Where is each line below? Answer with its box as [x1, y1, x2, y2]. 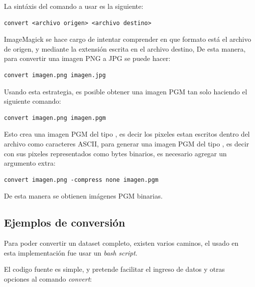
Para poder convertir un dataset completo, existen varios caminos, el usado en [4, 238, 239, 248]
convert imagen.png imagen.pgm [4, 114, 106, 121]
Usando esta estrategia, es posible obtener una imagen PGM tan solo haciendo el [4, 86, 247, 96]
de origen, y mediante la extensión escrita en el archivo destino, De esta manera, [4, 43, 246, 54]
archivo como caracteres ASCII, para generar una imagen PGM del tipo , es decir [4, 138, 249, 148]
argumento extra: [4, 158, 56, 168]
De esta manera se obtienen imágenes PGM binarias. [4, 191, 163, 201]
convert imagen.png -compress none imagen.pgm [4, 176, 158, 183]
